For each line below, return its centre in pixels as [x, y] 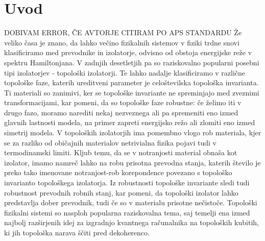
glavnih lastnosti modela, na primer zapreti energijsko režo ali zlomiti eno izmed [130, 122]
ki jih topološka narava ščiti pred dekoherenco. [77, 232]
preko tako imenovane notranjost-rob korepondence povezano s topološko [118, 172]
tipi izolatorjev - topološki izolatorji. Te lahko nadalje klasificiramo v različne [125, 72]
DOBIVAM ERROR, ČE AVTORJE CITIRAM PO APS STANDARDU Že [123, 32]
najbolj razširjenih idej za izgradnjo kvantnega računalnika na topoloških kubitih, [131, 222]
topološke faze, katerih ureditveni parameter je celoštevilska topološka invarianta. [131, 82]
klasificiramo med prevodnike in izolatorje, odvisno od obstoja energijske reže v [128, 52]
